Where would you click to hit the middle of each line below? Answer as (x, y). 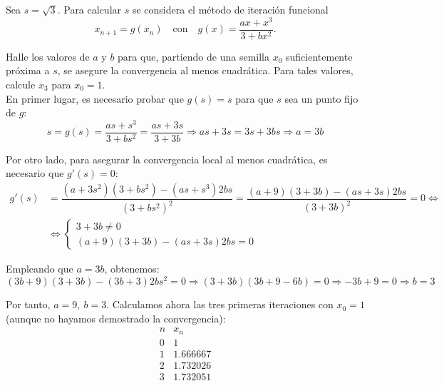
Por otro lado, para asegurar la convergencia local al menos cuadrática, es (167, 159)
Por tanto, (28, 304)
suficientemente (319, 56)
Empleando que (40, 269)
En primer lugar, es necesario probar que (95, 98)
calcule (21, 84)
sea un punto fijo (321, 98)
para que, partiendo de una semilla (193, 56)
